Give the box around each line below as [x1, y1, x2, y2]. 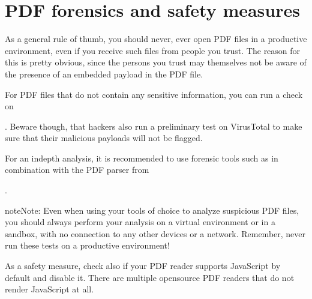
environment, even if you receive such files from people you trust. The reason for [5, 44, 301, 56]
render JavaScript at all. [5, 283, 94, 295]
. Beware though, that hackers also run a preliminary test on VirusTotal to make [5, 119, 302, 132]
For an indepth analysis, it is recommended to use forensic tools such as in [5, 151, 278, 164]
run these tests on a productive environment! [5, 239, 170, 252]
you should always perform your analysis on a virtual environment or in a [5, 216, 275, 228]
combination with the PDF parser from [5, 163, 149, 176]
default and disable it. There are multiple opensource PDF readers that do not [5, 271, 295, 283]
